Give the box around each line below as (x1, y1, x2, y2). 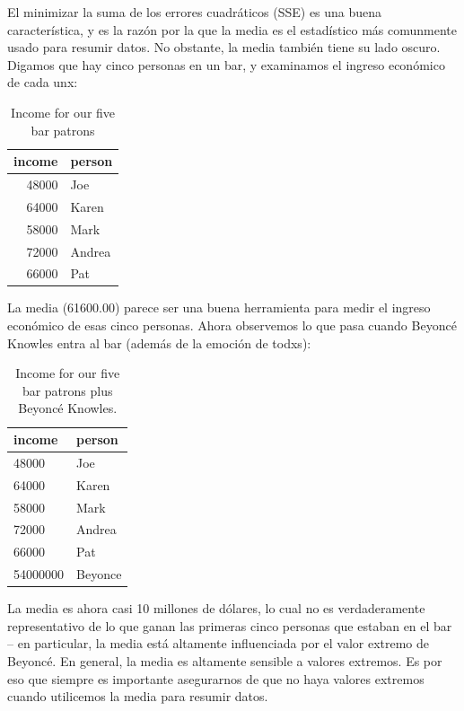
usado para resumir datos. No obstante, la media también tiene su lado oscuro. (7, 38, 441, 57)
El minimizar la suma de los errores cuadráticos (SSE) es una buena (7, 3, 382, 21)
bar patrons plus (22, 381, 113, 399)
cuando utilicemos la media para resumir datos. (7, 687, 268, 706)
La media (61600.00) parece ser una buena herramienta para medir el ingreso (7, 298, 431, 317)
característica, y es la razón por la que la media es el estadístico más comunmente (7, 20, 458, 39)
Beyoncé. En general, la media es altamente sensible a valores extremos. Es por (7, 651, 442, 670)
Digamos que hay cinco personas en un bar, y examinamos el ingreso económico (7, 55, 445, 74)
